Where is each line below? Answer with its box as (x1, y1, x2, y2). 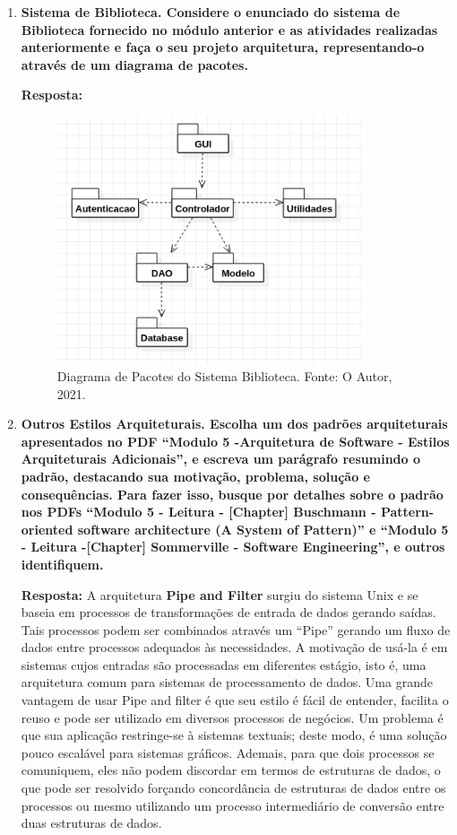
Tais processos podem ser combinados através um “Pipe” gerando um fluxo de (21, 620, 451, 639)
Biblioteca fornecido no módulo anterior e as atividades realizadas (21, 20, 438, 39)
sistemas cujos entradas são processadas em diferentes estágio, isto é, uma (21, 655, 427, 674)
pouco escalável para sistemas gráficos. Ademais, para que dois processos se (21, 743, 435, 761)
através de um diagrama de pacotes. (21, 55, 248, 74)
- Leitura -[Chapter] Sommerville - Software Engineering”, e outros (21, 537, 445, 556)
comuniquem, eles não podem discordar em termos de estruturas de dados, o (21, 761, 441, 779)
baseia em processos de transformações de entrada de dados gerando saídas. (21, 603, 436, 622)
